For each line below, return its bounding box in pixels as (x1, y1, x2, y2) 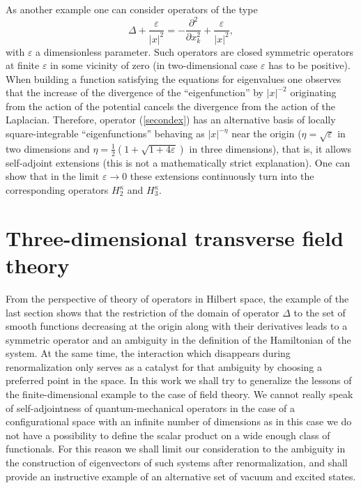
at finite (6, 58, 40, 73)
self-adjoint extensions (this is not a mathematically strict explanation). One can (6, 155, 351, 169)
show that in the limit (6, 169, 100, 183)
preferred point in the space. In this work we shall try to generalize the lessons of (6, 373, 352, 388)
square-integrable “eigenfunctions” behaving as (6, 126, 205, 141)
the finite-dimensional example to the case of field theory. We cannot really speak (6, 387, 353, 402)
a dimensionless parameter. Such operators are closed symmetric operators (36, 44, 353, 59)
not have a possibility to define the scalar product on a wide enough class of (6, 427, 330, 442)
